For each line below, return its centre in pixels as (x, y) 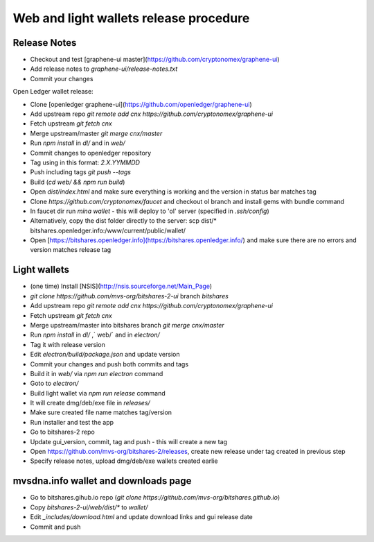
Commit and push (55, 527)
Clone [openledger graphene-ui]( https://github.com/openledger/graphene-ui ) (141, 104)
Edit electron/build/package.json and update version (105, 355)
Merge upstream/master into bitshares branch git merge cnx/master (127, 325)
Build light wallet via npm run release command (98, 393)
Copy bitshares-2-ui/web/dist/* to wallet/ (89, 507)
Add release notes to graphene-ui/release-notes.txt (104, 69)
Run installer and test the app (72, 422)
